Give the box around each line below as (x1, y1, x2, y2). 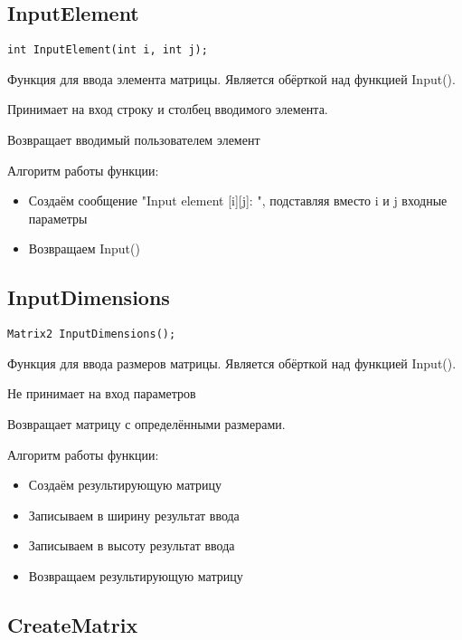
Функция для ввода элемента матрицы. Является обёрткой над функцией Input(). (7, 69, 456, 88)
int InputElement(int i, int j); (7, 43, 208, 57)
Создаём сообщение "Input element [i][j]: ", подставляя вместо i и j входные (28, 191, 448, 210)
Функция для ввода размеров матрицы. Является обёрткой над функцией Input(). (7, 353, 457, 372)
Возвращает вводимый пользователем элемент (7, 130, 260, 149)
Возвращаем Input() (28, 239, 140, 258)
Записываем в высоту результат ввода (28, 536, 235, 555)
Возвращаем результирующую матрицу (28, 567, 243, 586)
